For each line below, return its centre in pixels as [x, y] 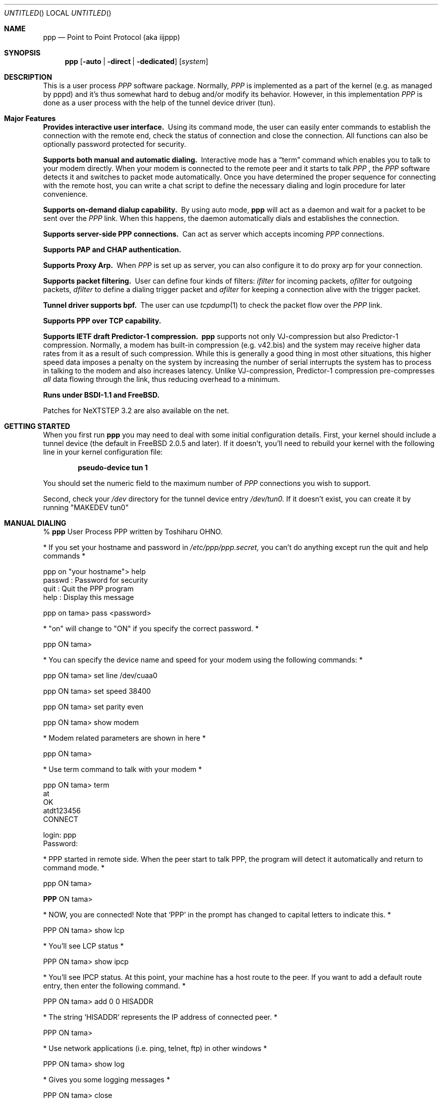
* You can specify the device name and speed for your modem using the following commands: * [203, 660]
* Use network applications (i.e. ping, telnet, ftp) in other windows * [155, 1048]
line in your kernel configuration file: [103, 452]
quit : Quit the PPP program [88, 589]
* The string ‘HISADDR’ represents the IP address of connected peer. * [160, 1017]
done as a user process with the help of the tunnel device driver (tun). [159, 103]
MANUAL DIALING [35, 523]
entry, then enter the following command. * [114, 986]
